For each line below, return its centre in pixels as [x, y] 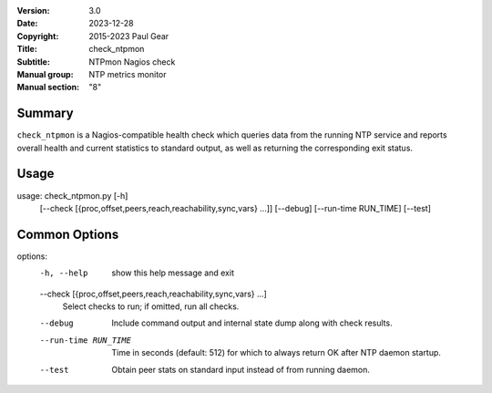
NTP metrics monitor [128, 74]
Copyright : [38, 36]
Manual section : [48, 88]
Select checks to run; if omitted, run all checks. [151, 306]
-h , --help [64, 273]
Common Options [68, 234]
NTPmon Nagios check [132, 62]
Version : [33, 10]
